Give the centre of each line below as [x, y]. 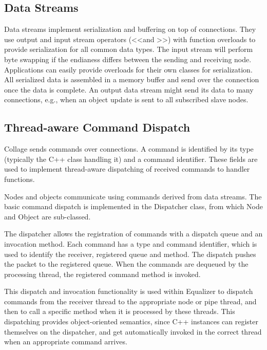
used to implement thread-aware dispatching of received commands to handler [127, 169]
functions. [20, 179]
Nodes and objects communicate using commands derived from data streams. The [133, 196]
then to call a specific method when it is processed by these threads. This [120, 311]
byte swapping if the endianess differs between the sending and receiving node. [128, 59]
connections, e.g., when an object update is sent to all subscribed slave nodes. [126, 99]
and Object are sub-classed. [47, 216]
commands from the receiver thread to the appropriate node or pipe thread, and [130, 301]
